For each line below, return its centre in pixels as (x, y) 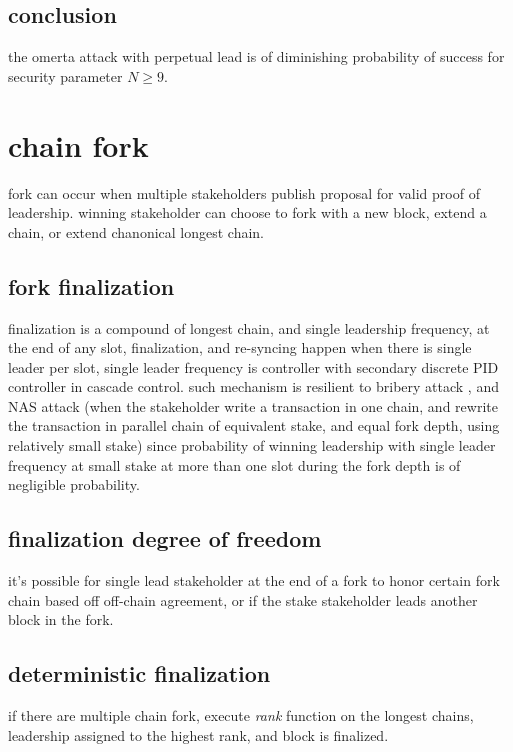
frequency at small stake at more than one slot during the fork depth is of (234, 464)
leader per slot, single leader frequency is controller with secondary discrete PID (253, 366)
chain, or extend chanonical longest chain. (136, 231)
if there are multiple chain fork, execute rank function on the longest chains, (241, 715)
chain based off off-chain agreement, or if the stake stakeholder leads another (243, 599)
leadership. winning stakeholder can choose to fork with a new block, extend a (247, 212)
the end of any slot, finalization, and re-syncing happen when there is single (240, 347)
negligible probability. (74, 484)
